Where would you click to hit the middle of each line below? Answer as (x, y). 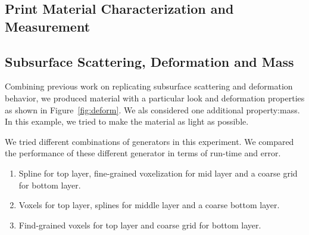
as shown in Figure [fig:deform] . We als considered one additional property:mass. (152, 109)
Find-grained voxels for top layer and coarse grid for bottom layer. (140, 225)
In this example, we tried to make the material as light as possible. (127, 121)
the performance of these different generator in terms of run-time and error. (143, 153)
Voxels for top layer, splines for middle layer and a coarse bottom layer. (149, 205)
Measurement (48, 26)
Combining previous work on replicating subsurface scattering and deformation (149, 86)
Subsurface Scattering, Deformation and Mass (149, 61)
